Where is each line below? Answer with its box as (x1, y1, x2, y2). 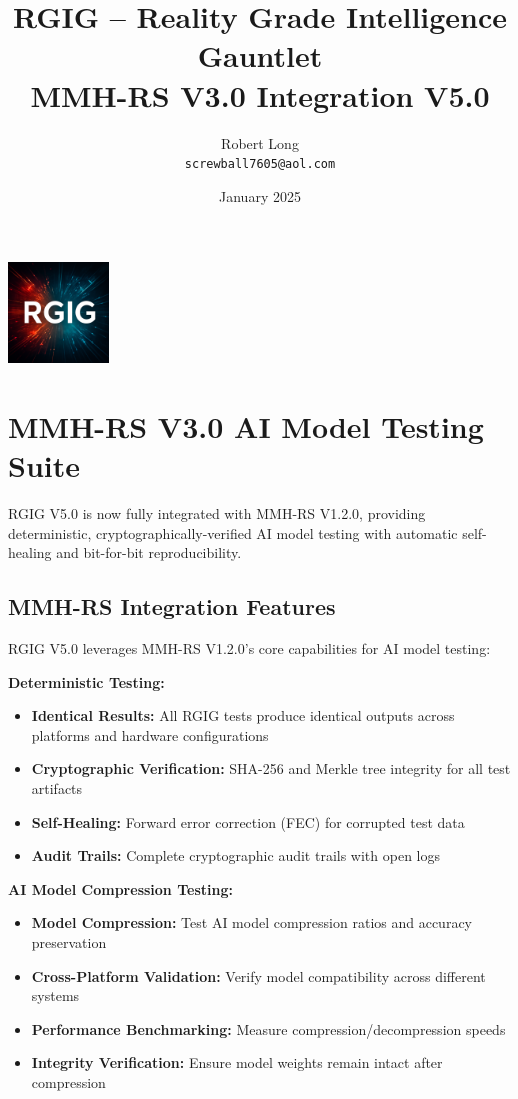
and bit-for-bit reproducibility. (56, 542, 242, 563)
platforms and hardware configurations (31, 724, 269, 745)
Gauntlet (197, 35, 323, 76)
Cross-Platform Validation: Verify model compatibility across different (31, 965, 486, 986)
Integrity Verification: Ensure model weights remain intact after (31, 1052, 443, 1073)
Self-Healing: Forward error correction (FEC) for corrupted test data (31, 811, 465, 832)
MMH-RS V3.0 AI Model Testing (8, 405, 484, 446)
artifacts (31, 778, 83, 798)
